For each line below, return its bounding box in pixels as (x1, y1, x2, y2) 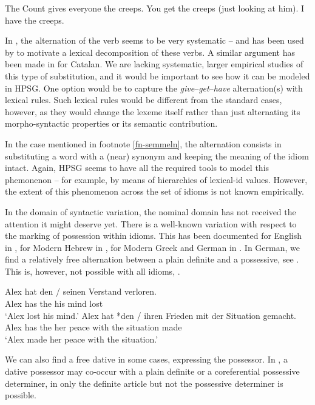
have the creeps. (5, 13, 64, 26)
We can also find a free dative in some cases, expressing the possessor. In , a (5, 353, 288, 366)
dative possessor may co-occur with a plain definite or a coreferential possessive (5, 365, 300, 378)
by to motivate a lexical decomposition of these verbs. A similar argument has (5, 45, 296, 58)
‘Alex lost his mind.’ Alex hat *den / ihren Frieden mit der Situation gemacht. (5, 309, 296, 321)
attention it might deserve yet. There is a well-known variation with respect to (5, 217, 297, 230)
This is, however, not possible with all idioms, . (5, 264, 180, 277)
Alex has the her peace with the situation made (5, 321, 182, 333)
